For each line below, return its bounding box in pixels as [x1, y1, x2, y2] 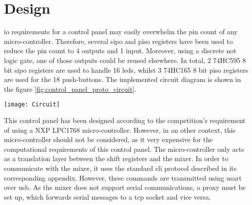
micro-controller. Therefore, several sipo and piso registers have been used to [4, 36, 233, 46]
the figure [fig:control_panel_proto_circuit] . [4, 83, 136, 94]
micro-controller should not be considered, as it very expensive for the [4, 134, 213, 144]
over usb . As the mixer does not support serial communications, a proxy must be [4, 182, 246, 192]
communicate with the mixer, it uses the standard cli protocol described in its [4, 163, 237, 173]
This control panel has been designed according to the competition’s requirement [4, 115, 246, 125]
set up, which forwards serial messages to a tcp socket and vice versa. [4, 191, 211, 202]
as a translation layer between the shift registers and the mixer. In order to [4, 153, 228, 164]
